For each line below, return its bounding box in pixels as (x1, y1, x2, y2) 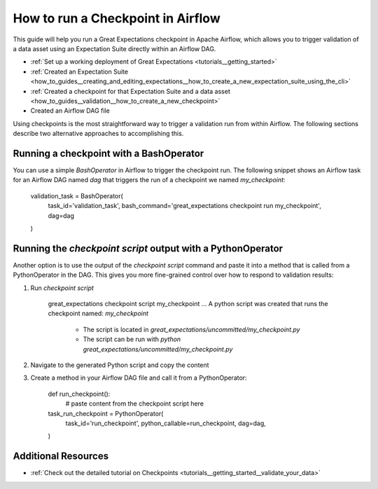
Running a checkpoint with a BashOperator (13, 147, 204, 159)
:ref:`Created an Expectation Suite (30, 67, 129, 76)
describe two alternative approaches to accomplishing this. (13, 130, 184, 138)
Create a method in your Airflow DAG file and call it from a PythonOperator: (30, 373, 248, 382)
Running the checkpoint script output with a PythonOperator (13, 242, 283, 254)
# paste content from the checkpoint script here (65, 399, 204, 408)
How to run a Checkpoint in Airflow (13, 11, 220, 26)
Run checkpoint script (30, 284, 94, 292)
